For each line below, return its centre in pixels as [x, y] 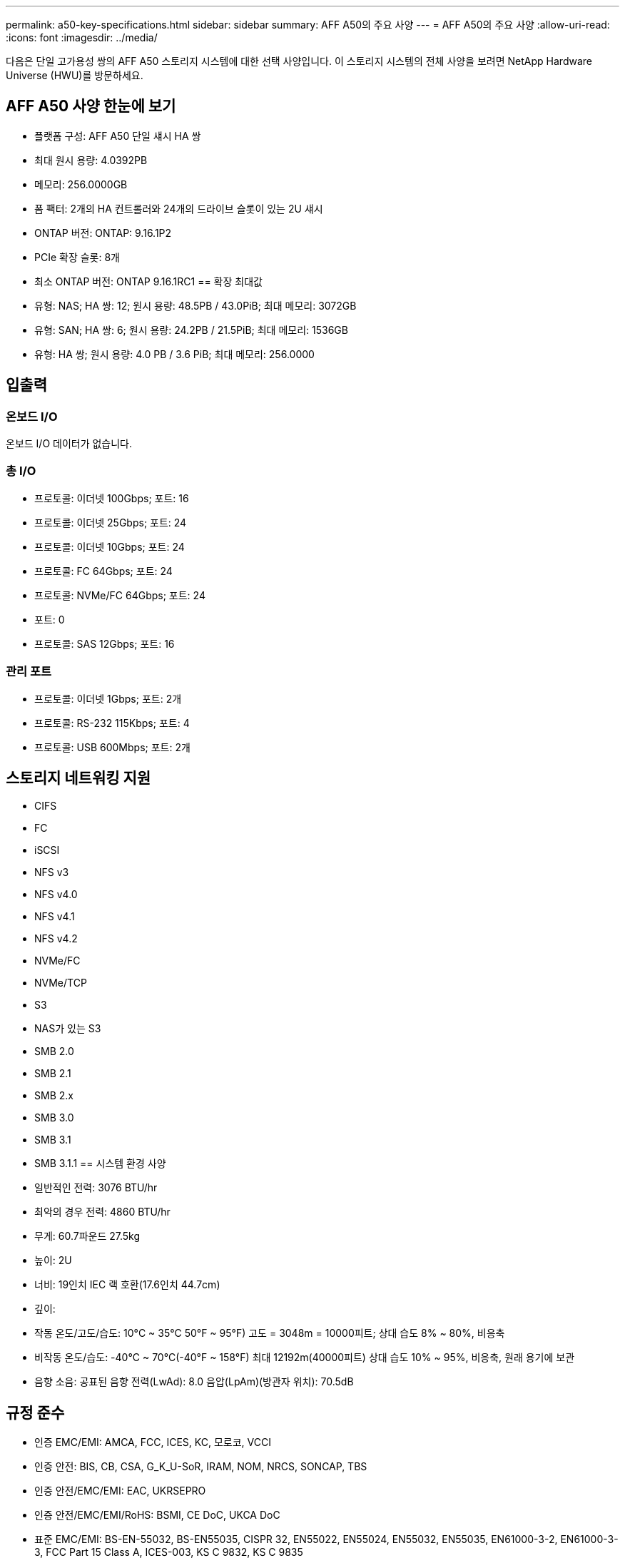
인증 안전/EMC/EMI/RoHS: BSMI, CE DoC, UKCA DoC [157, 1515]
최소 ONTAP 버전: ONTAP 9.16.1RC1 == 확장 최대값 [148, 281]
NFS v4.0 [56, 895]
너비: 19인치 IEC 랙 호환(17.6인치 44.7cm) [127, 1285]
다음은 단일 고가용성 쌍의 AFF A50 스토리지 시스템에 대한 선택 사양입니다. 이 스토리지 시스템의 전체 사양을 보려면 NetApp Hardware [299, 61]
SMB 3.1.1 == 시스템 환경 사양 [100, 1164]
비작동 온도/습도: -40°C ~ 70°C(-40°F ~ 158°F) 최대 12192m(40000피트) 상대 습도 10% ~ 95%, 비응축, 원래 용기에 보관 [305, 1358]
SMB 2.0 [54, 1052]
